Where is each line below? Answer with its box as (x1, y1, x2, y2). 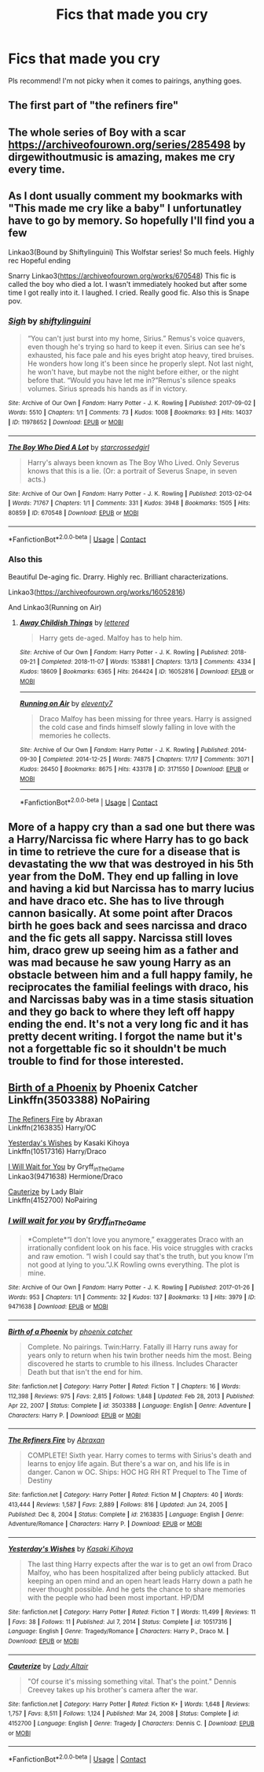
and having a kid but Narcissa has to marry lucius (8, 881, 255, 895)
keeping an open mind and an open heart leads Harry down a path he (27, 1577, 253, 1586)
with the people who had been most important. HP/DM (27, 1593, 204, 1603)
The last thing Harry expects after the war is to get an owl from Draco (27, 1559, 253, 1569)
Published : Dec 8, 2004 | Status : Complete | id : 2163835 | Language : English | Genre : (8, 1510, 244, 1518)
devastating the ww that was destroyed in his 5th (8, 857, 254, 870)
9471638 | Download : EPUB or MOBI (8, 1303, 108, 1311)
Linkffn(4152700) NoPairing (8, 1196, 97, 1205)
